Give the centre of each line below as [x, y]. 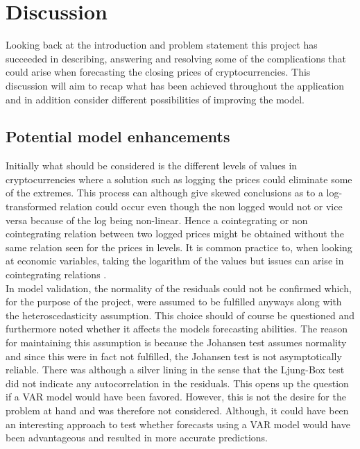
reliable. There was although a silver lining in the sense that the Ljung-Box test [175, 370]
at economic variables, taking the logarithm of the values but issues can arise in [175, 261]
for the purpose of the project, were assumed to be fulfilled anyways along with [174, 302]
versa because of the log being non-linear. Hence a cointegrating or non [157, 220]
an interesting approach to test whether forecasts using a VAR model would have [178, 424]
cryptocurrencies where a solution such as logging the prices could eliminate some [179, 179]
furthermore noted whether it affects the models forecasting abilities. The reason [177, 329]
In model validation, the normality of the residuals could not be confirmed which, [179, 288]
